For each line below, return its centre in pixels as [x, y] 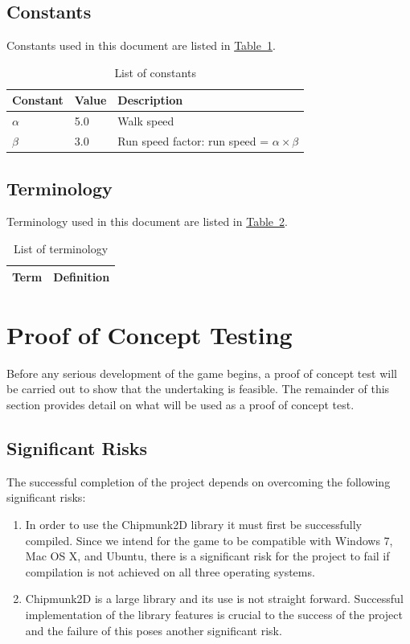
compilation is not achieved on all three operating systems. [170, 571]
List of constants [155, 72]
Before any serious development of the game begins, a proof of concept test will [202, 373]
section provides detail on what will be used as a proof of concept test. [180, 404]
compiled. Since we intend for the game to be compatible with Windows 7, [209, 540]
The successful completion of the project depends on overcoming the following [199, 481]
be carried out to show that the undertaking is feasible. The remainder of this [198, 389]
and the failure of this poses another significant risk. [154, 630]
